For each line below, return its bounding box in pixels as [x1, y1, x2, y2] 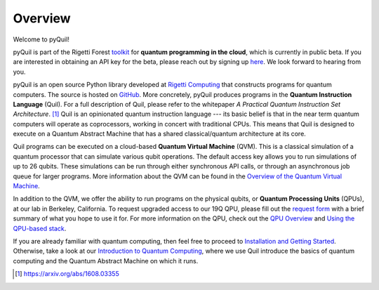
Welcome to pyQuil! [13, 35, 70, 44]
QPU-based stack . [13, 224, 67, 232]
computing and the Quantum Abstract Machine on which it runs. [13, 256, 199, 265]
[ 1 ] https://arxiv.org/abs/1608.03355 [15, 270, 119, 278]
